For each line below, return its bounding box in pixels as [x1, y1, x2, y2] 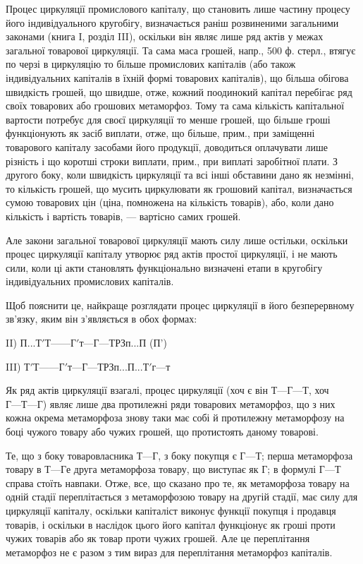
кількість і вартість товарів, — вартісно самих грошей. [6, 208, 241, 223]
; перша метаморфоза [262, 448, 353, 462]
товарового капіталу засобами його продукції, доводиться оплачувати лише [6, 139, 328, 154]
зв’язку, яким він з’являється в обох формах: [6, 311, 197, 326]
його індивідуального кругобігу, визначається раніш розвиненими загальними [6, 15, 339, 30]
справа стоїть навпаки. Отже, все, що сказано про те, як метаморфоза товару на [6, 475, 350, 490]
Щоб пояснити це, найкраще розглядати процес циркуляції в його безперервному [6, 297, 355, 312]
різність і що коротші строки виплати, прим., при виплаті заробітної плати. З [6, 153, 338, 168]
